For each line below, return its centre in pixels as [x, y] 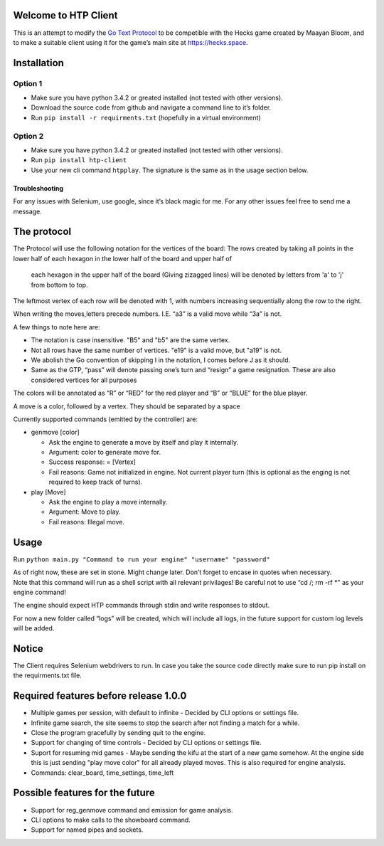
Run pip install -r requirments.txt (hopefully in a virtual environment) [146, 117]
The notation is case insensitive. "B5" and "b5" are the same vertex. [130, 340]
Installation [38, 63]
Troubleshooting [38, 188]
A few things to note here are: [57, 327]
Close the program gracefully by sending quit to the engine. [118, 733]
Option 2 [28, 136]
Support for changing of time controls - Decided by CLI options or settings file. [146, 743]
